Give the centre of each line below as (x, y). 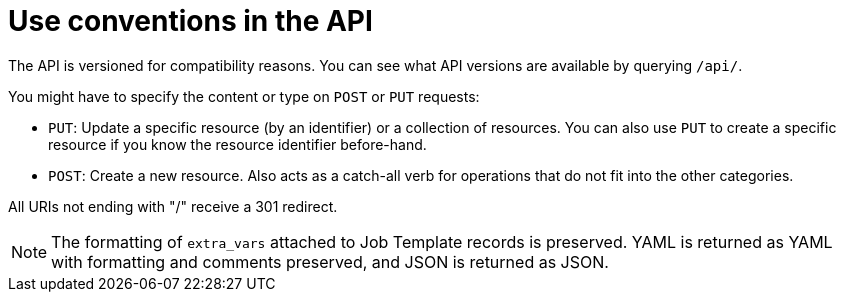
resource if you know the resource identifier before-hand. (237, 144)
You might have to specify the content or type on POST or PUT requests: (244, 96)
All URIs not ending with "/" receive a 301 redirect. (173, 206)
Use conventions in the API (190, 21)
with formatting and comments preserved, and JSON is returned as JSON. (330, 261)
